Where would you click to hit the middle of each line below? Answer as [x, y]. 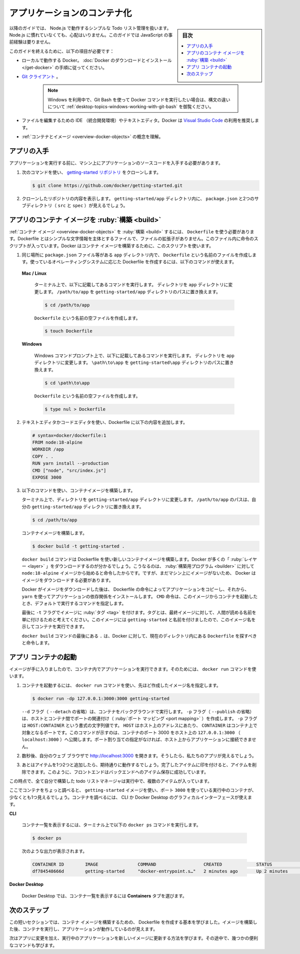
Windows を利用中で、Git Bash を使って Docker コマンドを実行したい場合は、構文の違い [139, 100]
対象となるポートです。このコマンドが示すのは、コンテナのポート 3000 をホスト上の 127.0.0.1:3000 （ [131, 732]
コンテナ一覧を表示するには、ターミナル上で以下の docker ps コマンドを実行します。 [111, 825]
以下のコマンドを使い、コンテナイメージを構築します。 [78, 490]
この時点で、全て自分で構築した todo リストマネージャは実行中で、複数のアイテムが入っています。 [111, 781]
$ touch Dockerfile [68, 331]
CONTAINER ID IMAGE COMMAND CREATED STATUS [152, 864]
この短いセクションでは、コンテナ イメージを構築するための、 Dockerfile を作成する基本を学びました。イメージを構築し [133, 922]
